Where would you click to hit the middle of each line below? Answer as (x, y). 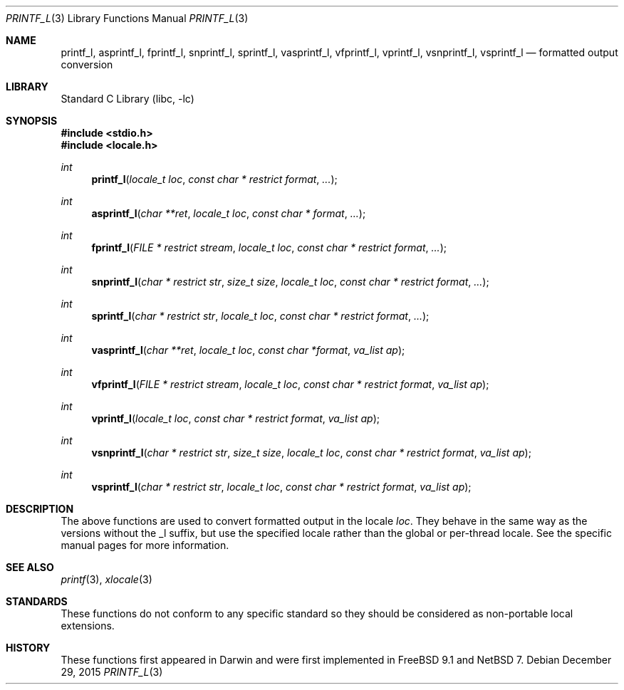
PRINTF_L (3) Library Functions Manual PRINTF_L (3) (127, 18)
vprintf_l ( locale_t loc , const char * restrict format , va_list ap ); (236, 418)
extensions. (88, 626)
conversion (87, 64)
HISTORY (28, 648)
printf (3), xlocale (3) (106, 579)
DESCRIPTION (40, 509)
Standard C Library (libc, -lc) (128, 99)
